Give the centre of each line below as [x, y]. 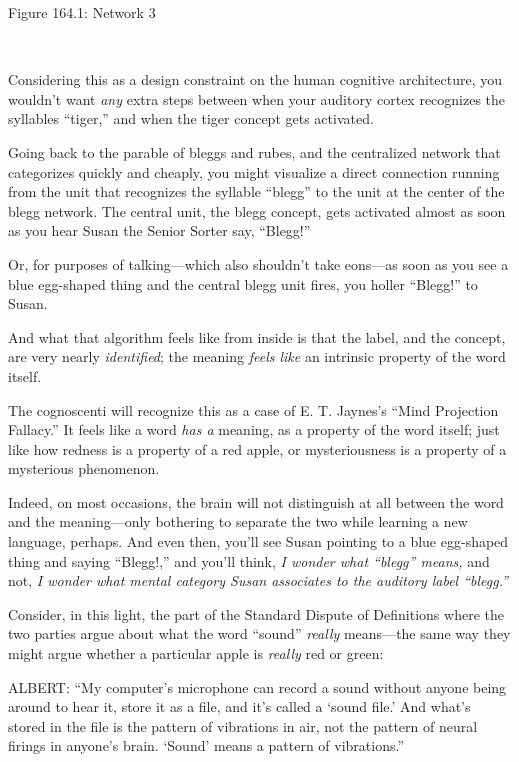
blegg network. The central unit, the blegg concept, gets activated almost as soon [257, 210]
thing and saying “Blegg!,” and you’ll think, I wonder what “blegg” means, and [249, 560]
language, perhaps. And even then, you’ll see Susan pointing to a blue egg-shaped [258, 541]
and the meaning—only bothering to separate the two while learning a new [238, 521]
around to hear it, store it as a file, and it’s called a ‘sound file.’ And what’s [239, 706]
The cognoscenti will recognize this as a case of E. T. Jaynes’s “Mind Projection [253, 409]
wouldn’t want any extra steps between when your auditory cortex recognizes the [257, 98]
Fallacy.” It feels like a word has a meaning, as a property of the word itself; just [254, 429]
